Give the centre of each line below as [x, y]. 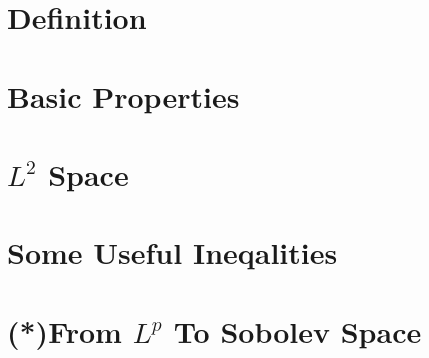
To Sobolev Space [297, 330]
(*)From [64, 330]
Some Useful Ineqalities [172, 252]
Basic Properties [123, 95]
